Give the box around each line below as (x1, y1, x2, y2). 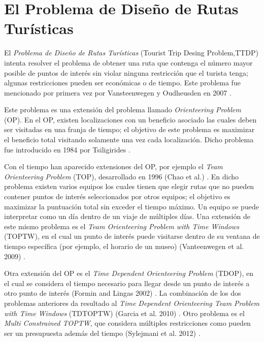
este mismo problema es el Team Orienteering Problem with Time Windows (4, 221, 239, 231)
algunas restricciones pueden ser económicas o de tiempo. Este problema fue (4, 77, 241, 88)
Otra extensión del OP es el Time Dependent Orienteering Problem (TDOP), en (4, 268, 253, 278)
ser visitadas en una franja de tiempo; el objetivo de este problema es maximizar (4, 124, 255, 135)
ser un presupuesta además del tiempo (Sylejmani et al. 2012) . (4, 327, 201, 338)
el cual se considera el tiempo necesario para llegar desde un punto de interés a (4, 277, 250, 288)
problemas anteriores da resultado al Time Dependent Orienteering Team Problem (4, 297, 259, 308)
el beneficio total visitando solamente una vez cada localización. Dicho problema (4, 134, 254, 145)
